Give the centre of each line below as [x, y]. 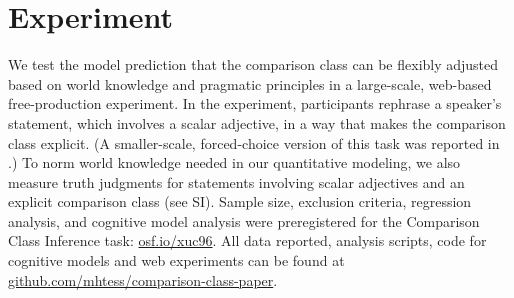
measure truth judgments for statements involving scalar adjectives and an [236, 181]
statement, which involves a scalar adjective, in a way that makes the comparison [257, 122]
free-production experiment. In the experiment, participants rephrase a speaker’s [255, 103]
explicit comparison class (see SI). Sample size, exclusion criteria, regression [240, 201]
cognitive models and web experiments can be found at [176, 260]
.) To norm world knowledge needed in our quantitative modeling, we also [234, 162]
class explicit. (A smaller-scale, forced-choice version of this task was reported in [254, 142]
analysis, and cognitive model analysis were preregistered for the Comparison [244, 220]
